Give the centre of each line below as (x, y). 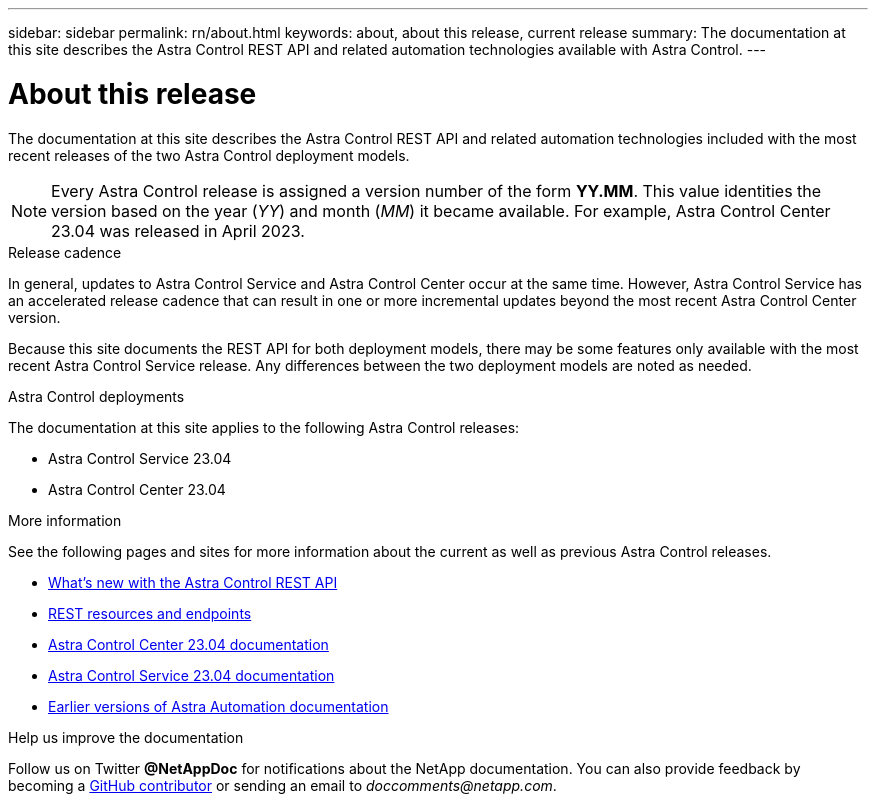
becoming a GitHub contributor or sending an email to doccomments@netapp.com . (282, 785)
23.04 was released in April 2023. (178, 230)
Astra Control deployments (96, 396)
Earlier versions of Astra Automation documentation (218, 706)
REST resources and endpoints (150, 613)
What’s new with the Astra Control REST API (193, 582)
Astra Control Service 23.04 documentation (191, 675)
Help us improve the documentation (126, 737)
